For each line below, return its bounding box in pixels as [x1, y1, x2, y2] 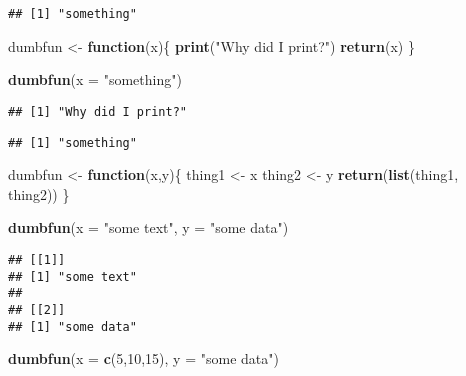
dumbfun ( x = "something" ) [8, 69, 182, 90]
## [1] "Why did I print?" [8, 104, 187, 119]
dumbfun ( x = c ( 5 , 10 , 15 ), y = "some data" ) [8, 348, 279, 369]
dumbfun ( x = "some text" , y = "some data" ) [8, 217, 289, 238]
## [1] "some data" [8, 319, 137, 334]
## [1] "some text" [8, 269, 137, 284]
